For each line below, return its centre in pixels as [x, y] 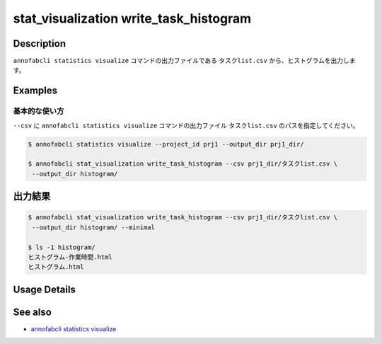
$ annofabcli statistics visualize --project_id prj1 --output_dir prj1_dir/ [166, 144]
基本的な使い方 [39, 111]
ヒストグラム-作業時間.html [70, 257]
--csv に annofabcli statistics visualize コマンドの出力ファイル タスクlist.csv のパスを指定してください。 [186, 125]
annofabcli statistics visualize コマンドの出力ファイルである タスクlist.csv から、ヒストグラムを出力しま [184, 61]
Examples [35, 91]
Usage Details [44, 289]
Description [40, 44]
